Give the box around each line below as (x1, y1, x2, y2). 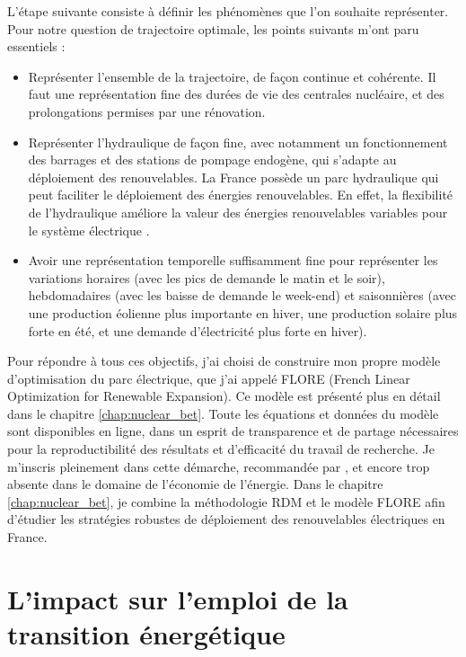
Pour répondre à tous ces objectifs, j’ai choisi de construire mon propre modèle (7, 351, 441, 370)
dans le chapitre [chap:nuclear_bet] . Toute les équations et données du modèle (7, 404, 439, 422)
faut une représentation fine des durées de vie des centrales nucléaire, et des (28, 84, 444, 103)
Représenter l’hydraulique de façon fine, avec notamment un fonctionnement (28, 132, 448, 151)
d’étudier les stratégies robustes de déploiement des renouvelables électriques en (7, 510, 445, 528)
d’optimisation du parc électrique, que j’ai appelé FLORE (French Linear (7, 368, 410, 387)
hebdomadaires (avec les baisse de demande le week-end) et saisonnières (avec (28, 286, 456, 305)
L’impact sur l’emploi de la (7, 580, 348, 617)
